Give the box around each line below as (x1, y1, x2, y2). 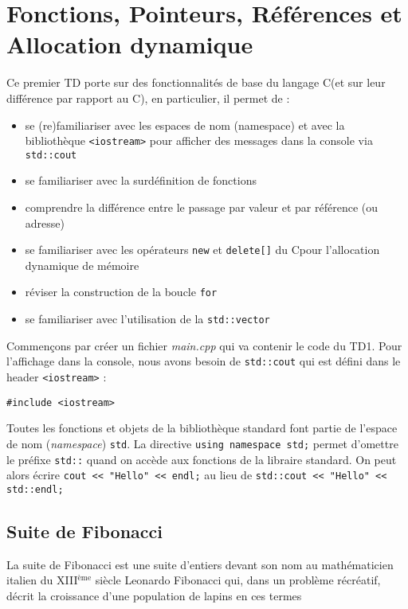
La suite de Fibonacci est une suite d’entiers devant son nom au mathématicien (6, 556, 394, 572)
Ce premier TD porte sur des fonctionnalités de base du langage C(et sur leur (6, 74, 386, 91)
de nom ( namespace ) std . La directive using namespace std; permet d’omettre (6, 435, 398, 451)
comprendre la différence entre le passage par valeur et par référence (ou (25, 199, 379, 215)
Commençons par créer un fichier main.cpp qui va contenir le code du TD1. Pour (6, 337, 402, 353)
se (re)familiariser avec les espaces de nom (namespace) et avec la (25, 116, 345, 133)
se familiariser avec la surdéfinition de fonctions (25, 172, 257, 189)
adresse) (25, 214, 65, 231)
